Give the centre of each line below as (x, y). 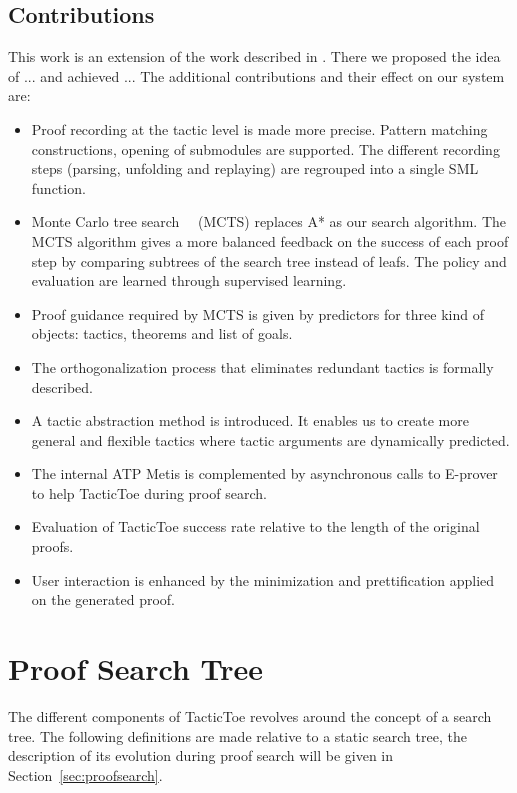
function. (58, 187)
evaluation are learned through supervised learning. (189, 280)
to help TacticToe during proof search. (149, 492)
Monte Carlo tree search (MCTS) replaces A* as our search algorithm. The (268, 221)
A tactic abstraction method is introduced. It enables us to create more (250, 420)
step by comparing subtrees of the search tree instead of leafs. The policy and (269, 260)
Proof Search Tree (136, 668)
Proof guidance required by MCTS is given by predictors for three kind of (257, 313)
